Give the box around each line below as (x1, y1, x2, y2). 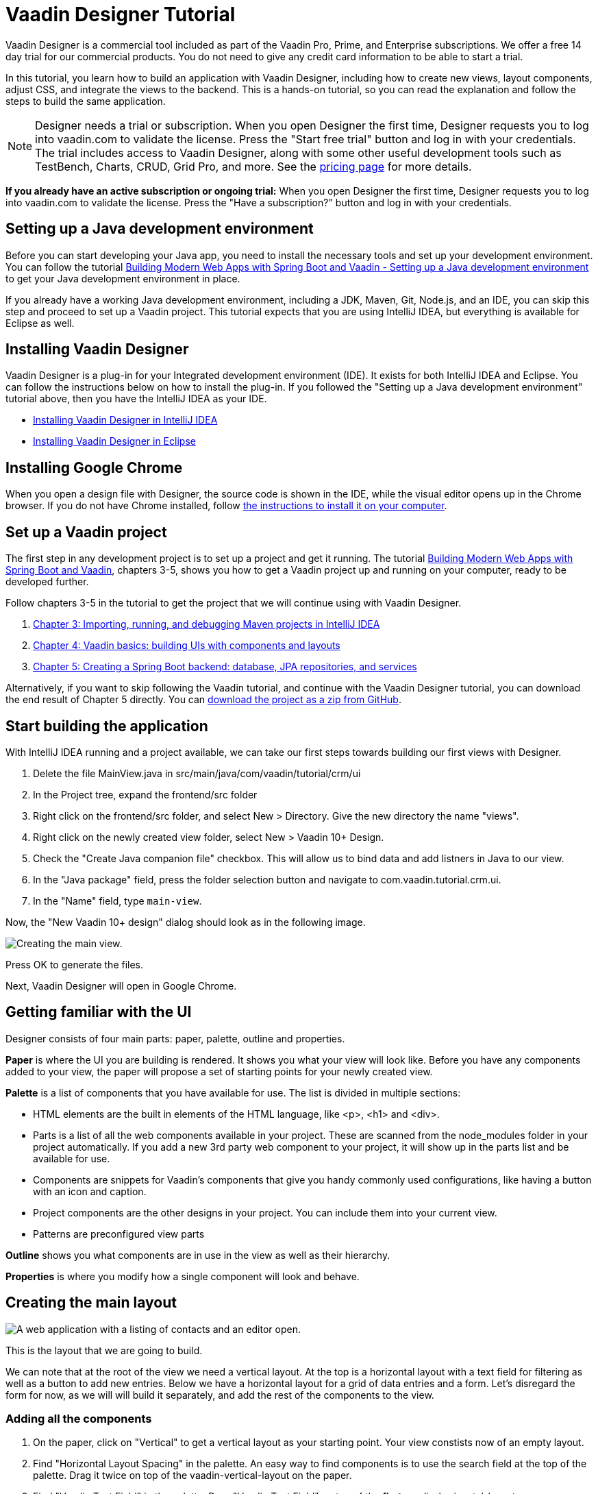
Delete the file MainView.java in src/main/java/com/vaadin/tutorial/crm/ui (33, 767, 361, 779)
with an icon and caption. (33, 1185, 147, 1197)
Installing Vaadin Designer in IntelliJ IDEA (33, 414, 218, 426)
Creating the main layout (5, 1294, 177, 1312)
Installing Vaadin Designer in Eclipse (33, 435, 196, 448)
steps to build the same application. (5, 95, 166, 107)
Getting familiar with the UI (5, 1003, 192, 1021)
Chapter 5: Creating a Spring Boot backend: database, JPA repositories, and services (33, 661, 417, 673)
